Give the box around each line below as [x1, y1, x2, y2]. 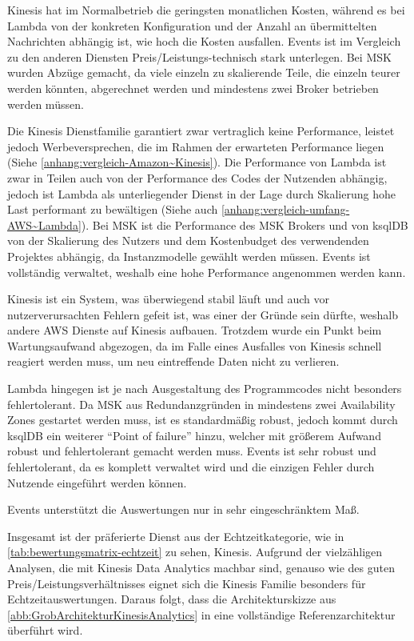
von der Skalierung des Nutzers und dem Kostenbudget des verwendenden [7, 232, 369, 249]
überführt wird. [7, 622, 83, 639]
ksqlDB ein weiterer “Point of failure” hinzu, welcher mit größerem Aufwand [7, 427, 381, 443]
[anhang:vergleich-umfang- [221, 201, 350, 218]
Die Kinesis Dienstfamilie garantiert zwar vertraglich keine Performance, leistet [7, 122, 395, 139]
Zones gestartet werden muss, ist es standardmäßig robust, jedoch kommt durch [7, 411, 398, 428]
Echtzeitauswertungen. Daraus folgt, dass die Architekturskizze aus [7, 591, 336, 607]
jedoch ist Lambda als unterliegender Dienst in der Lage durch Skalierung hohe [7, 185, 396, 202]
